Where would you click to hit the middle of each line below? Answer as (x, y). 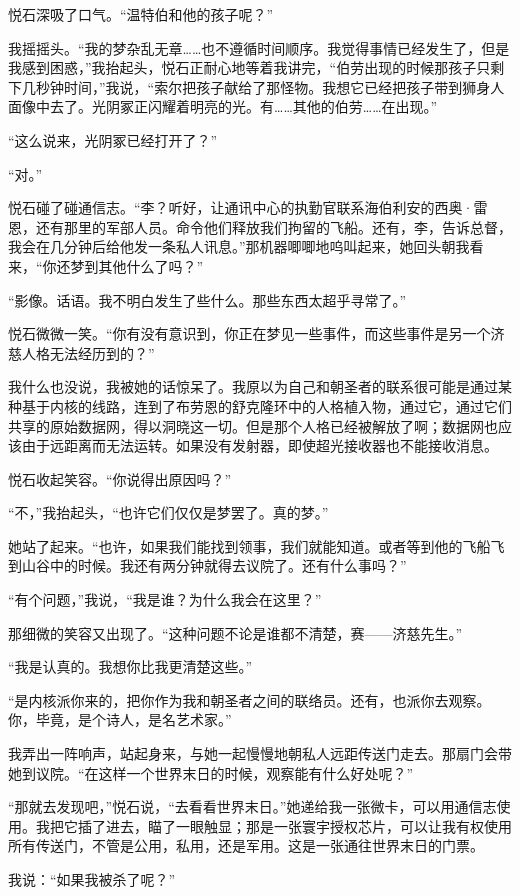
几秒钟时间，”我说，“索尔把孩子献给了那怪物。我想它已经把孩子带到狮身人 (263, 86)
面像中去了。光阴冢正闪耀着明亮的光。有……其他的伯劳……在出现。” (223, 106)
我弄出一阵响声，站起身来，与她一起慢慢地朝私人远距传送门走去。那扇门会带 (260, 753)
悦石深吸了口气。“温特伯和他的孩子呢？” (141, 14)
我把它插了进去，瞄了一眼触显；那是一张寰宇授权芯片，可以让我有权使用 (273, 825)
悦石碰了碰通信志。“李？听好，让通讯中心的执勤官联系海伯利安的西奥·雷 (248, 207)
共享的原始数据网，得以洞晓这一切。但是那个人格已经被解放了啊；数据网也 (253, 425)
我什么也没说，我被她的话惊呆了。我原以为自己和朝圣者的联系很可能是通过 (253, 386)
